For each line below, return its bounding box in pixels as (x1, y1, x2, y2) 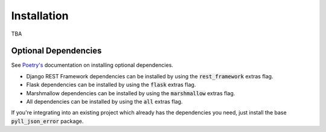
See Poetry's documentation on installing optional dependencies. (11, 61, 173, 69)
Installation (11, 9, 69, 22)
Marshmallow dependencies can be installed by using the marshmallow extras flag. (26, 89, 235, 96)
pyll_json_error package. (11, 118, 84, 125)
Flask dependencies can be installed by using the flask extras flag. (26, 81, 196, 89)
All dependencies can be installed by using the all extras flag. (26, 98, 183, 105)
